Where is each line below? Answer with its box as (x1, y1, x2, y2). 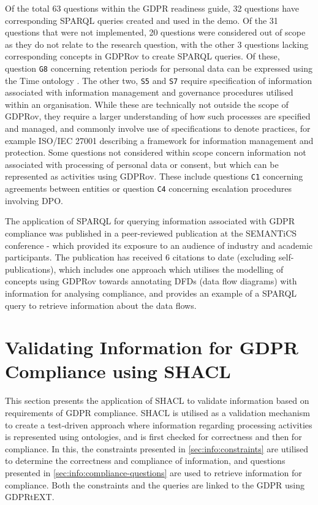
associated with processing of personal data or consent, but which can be (5, 158, 279, 170)
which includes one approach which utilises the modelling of (58, 262, 284, 275)
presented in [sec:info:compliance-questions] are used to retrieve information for (5, 466, 302, 479)
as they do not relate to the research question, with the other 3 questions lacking (5, 37, 309, 50)
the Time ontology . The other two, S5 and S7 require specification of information (5, 74, 312, 86)
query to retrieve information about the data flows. (5, 298, 197, 311)
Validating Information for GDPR (5, 335, 298, 360)
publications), (5, 262, 56, 275)
